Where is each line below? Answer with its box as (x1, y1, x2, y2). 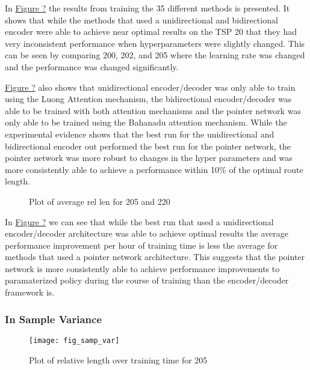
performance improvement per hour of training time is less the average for (5, 238, 278, 251)
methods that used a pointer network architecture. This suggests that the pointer (5, 250, 305, 263)
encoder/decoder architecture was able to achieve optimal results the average (5, 227, 288, 240)
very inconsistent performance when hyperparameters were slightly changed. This (5, 37, 305, 49)
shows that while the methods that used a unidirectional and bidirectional (5, 13, 278, 26)
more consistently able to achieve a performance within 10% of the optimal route (5, 163, 303, 175)
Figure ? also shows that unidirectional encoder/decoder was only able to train (5, 80, 296, 93)
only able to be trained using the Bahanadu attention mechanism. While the (5, 116, 287, 129)
